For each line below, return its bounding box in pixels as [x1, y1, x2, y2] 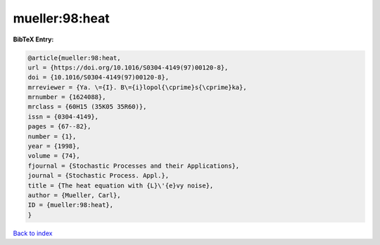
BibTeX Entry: [13, 35, 54, 44]
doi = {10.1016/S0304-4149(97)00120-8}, [27, 74, 169, 81]
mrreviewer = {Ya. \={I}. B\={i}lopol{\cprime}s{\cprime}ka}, [27, 83, 247, 91]
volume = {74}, [27, 152, 80, 160]
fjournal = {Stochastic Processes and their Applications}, [27, 161, 240, 170]
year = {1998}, [27, 143, 80, 150]
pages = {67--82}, [27, 123, 91, 131]
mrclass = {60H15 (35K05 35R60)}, [27, 102, 147, 111]
